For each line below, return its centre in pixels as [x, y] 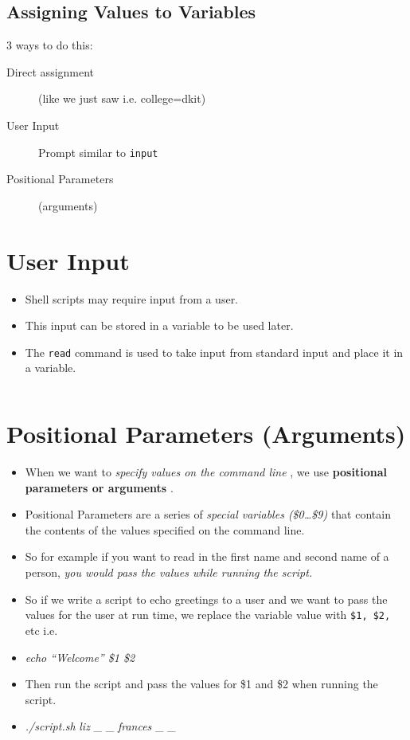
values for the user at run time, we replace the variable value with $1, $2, [208, 615]
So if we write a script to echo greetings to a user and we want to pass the [206, 599]
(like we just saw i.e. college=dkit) [122, 98]
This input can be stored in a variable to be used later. [159, 325]
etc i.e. [41, 630]
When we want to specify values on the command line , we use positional [206, 472]
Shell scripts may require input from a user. [132, 298]
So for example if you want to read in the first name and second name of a [207, 556]
